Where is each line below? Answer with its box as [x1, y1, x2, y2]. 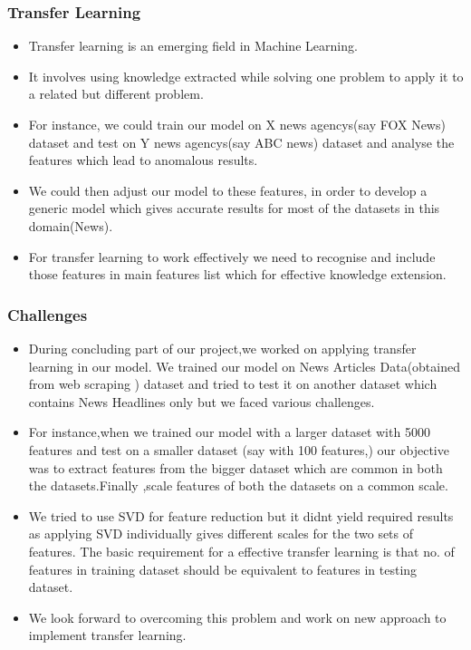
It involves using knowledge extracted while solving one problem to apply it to [28, 66, 464, 85]
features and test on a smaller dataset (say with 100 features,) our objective [28, 440, 449, 459]
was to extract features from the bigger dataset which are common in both [28, 458, 443, 477]
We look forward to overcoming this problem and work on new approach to [28, 607, 447, 626]
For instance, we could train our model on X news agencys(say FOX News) [28, 115, 446, 133]
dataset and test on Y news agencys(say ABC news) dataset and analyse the [28, 132, 455, 151]
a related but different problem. [28, 84, 204, 103]
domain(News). [28, 216, 113, 235]
